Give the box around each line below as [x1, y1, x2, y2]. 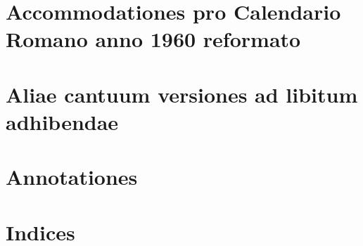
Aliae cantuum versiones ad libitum [6, 79, 358, 108]
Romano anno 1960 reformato [6, 25, 301, 53]
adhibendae [6, 107, 119, 136]
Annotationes [6, 162, 138, 191]
